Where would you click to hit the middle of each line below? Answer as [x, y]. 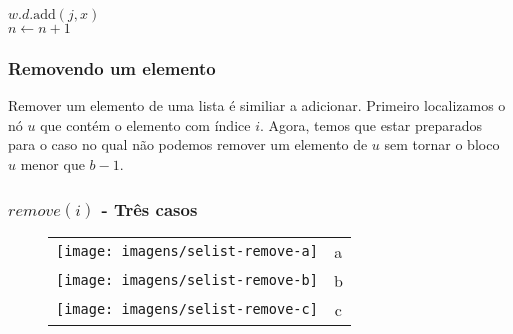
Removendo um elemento [112, 67]
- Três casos [149, 208]
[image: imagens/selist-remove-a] [187, 251]
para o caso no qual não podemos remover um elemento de [188, 144]
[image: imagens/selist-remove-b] [187, 280]
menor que [52, 164]
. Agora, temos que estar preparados [371, 124]
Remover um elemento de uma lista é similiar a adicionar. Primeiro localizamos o [257, 105]
